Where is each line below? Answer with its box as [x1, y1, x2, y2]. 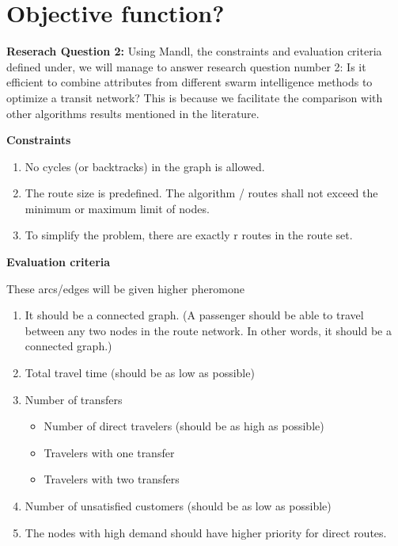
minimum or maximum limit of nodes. [25, 200, 210, 216]
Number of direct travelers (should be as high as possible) [44, 418, 324, 434]
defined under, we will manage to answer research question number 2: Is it [6, 58, 366, 74]
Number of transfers [25, 391, 123, 407]
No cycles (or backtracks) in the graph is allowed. [25, 158, 265, 174]
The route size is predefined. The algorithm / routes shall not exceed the [25, 185, 378, 201]
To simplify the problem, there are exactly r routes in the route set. [25, 227, 353, 243]
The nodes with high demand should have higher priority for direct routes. [25, 524, 387, 540]
